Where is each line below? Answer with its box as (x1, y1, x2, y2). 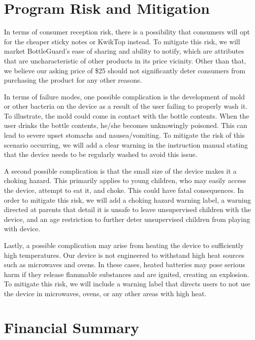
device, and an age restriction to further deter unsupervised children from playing (4, 214, 250, 224)
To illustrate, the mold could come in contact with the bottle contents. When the (4, 110, 249, 121)
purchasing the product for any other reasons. (4, 75, 142, 85)
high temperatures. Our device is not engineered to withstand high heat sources (4, 249, 245, 260)
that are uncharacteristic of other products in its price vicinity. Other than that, (4, 55, 246, 65)
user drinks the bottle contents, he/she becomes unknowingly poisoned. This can (4, 120, 248, 130)
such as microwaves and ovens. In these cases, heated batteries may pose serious (4, 259, 245, 270)
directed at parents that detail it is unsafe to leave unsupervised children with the (4, 204, 251, 215)
